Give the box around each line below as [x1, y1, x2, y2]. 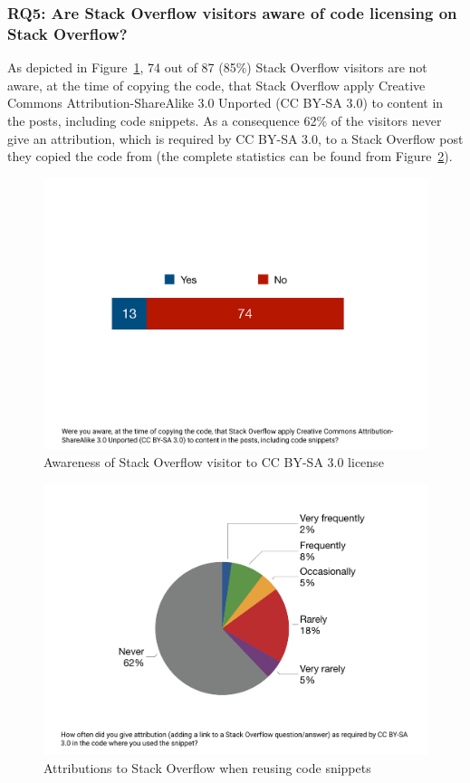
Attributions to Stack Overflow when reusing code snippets [43, 758, 371, 777]
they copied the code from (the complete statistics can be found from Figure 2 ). [7, 147, 453, 166]
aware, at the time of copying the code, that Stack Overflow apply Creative [7, 75, 426, 94]
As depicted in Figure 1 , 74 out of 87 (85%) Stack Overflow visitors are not [7, 58, 427, 77]
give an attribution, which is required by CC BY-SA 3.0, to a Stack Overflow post [7, 129, 464, 148]
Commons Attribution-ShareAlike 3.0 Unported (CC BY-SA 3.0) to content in [7, 93, 444, 112]
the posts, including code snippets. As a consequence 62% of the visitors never [7, 110, 442, 129]
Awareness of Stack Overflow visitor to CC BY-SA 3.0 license [43, 452, 384, 471]
